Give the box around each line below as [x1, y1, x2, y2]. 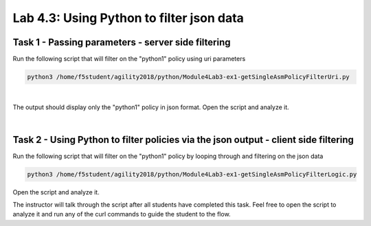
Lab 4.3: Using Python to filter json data [12, 10, 244, 25]
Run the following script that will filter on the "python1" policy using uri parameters [12, 55, 246, 63]
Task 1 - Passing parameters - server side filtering [12, 36, 231, 48]
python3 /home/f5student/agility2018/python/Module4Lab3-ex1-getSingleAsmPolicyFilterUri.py [27, 73, 350, 81]
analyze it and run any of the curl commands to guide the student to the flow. [12, 210, 231, 218]
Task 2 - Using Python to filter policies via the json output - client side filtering [12, 134, 354, 146]
